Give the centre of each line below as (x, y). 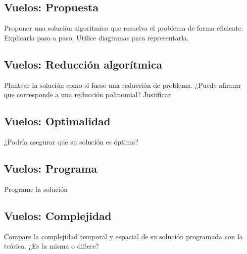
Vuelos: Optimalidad (57, 121)
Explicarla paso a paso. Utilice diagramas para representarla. (96, 37)
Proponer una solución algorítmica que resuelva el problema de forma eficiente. (124, 28)
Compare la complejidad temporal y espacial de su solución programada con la (123, 236)
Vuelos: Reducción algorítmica (83, 64)
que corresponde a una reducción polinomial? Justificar (88, 94)
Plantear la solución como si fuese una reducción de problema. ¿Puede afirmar (123, 85)
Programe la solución (36, 189)
